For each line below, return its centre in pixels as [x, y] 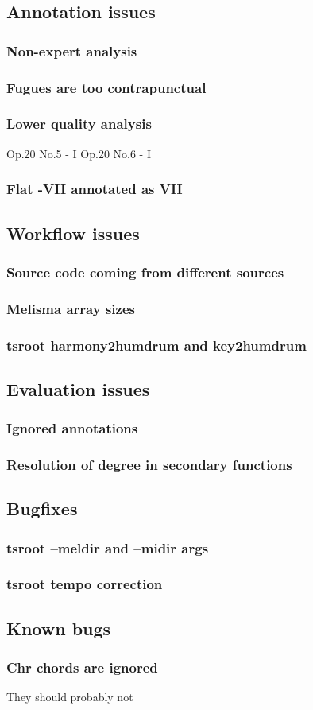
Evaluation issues [78, 388]
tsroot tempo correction [85, 584]
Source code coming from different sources [145, 272]
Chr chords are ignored [82, 667]
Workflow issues [73, 233]
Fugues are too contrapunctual [106, 87]
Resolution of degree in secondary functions [149, 464]
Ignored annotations [72, 428]
